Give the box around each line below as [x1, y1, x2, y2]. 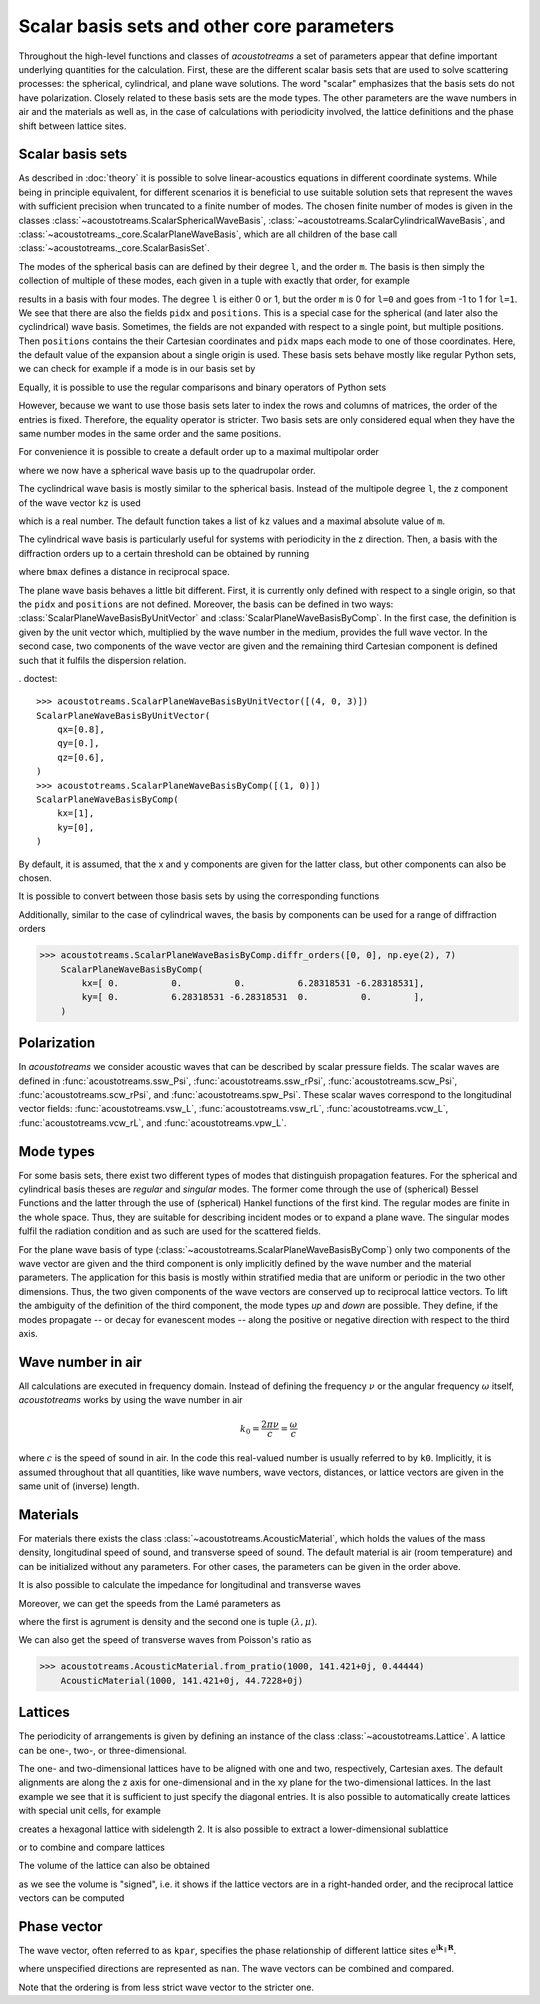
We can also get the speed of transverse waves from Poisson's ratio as [18, 1634, 312, 1646]
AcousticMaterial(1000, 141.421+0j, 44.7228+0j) [60, 1675, 304, 1686]
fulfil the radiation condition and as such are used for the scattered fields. [18, 1225, 322, 1237]
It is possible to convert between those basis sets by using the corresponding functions [18, 890, 380, 902]
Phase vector [18, 1918, 104, 1935]
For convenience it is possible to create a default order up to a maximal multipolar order [18, 446, 380, 458]
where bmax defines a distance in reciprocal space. [18, 566, 230, 578]
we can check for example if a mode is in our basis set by [18, 363, 256, 375]
